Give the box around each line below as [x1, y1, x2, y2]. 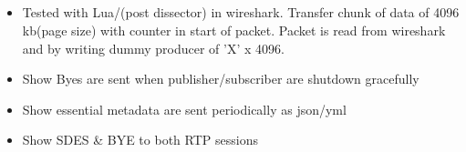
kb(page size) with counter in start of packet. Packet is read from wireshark [22, 20, 446, 39]
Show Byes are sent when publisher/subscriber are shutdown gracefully [22, 69, 419, 88]
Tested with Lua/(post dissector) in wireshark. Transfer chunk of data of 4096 [22, 3, 460, 22]
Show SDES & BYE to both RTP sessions [22, 130, 258, 149]
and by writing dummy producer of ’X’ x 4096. [22, 38, 285, 57]
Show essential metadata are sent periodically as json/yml [22, 99, 347, 118]
